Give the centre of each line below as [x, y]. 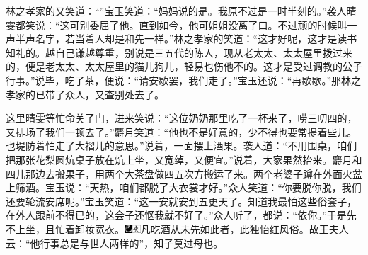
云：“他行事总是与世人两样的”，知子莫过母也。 [115, 243]
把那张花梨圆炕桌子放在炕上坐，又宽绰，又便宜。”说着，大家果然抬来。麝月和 [184, 159]
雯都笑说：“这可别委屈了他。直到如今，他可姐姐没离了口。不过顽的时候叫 [177, 24]
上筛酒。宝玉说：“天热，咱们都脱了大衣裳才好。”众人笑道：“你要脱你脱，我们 [184, 187]
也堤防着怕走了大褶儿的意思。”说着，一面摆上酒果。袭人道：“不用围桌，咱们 [182, 146]
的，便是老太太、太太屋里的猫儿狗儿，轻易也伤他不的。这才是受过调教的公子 [184, 66]
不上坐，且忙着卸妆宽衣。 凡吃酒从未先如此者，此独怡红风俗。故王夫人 [177, 228]
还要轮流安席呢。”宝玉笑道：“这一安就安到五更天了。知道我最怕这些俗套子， [182, 201]
